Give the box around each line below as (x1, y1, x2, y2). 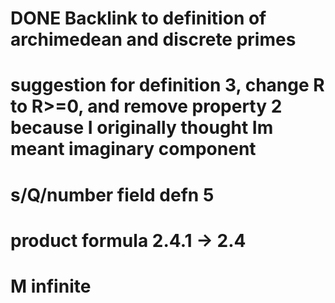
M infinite (10, 275, 92, 297)
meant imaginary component (10, 138, 257, 161)
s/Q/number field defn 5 (10, 183, 215, 206)
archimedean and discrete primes (10, 28, 297, 51)
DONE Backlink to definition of (10, 7, 267, 30)
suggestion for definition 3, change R (10, 74, 325, 97)
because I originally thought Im (10, 117, 274, 139)
